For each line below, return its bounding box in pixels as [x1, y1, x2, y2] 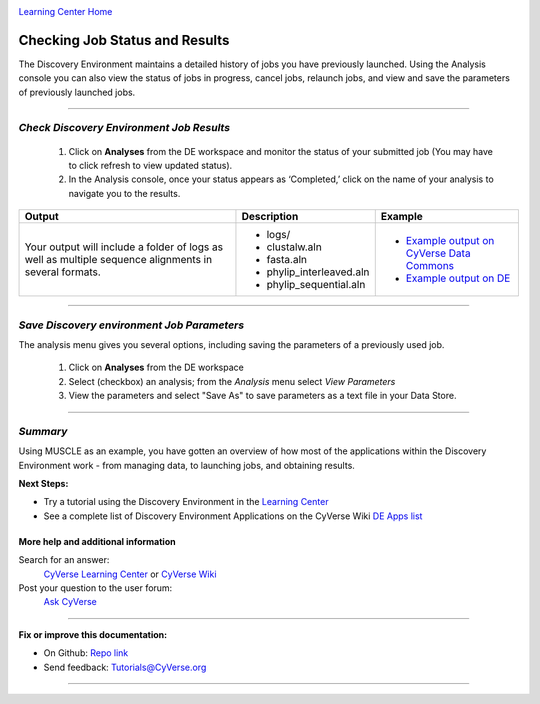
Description [241, 210, 299, 224]
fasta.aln [266, 253, 308, 267]
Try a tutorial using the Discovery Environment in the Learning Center [43, 496, 329, 508]
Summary [18, 424, 68, 438]
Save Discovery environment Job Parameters [18, 318, 245, 332]
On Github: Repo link [43, 647, 129, 659]
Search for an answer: [18, 554, 110, 566]
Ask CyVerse [43, 596, 97, 608]
